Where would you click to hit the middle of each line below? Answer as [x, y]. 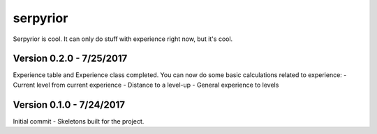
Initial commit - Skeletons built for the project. [79, 121]
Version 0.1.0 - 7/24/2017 [69, 104]
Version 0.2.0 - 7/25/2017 [70, 59]
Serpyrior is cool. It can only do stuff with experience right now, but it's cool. [123, 39]
